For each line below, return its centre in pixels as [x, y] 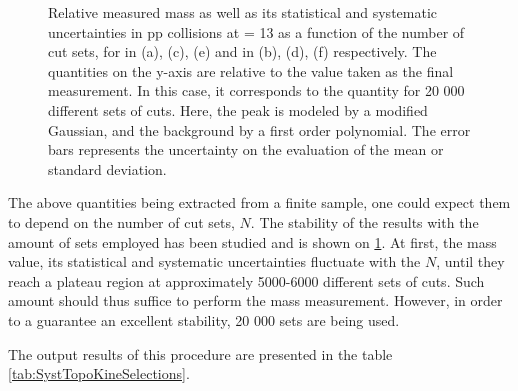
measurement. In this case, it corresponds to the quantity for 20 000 [256, 90]
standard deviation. [107, 168]
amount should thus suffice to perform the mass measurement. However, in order [255, 300]
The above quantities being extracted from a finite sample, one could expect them [259, 202]
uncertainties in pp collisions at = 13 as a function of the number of [256, 31]
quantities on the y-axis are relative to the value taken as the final [251, 70]
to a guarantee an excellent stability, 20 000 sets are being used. [204, 319]
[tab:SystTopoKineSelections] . [99, 373]
